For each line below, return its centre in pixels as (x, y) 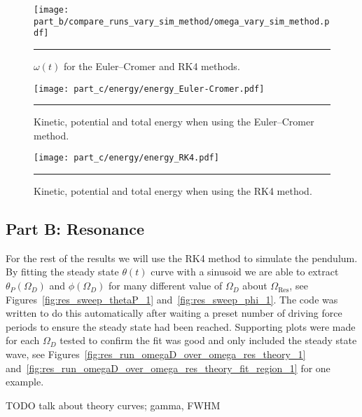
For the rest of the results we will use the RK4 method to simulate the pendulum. (182, 258)
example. (25, 382)
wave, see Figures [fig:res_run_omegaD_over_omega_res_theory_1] (156, 354)
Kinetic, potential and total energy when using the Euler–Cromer (174, 122)
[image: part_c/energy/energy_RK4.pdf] (126, 158)
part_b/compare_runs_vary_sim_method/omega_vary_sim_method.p (182, 21)
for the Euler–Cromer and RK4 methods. (152, 66)
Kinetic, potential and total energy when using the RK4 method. (173, 191)
